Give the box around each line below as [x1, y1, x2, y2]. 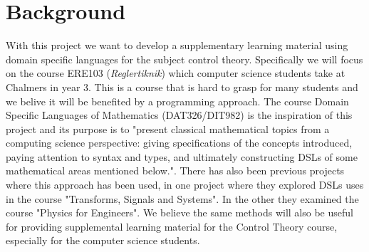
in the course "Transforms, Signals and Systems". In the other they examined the [6, 191, 359, 206]
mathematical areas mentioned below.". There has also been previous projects [6, 163, 345, 178]
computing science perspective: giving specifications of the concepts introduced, [6, 135, 353, 150]
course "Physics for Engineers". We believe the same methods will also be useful [6, 205, 353, 220]
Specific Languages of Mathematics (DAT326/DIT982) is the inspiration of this [6, 107, 353, 122]
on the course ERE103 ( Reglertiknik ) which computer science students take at [6, 65, 345, 80]
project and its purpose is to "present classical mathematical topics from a [6, 121, 330, 136]
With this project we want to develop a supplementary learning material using [6, 38, 348, 53]
